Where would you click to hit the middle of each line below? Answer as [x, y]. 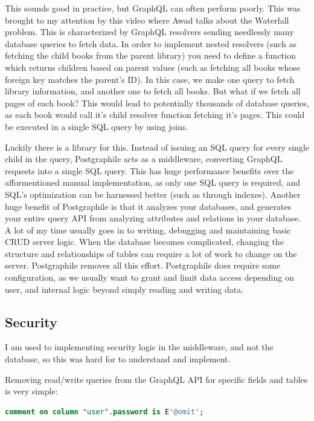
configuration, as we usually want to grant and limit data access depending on [149, 277]
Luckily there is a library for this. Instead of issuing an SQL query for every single [157, 147]
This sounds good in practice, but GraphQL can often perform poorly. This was [153, 8]
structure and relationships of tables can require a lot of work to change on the [151, 253]
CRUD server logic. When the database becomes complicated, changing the [144, 242]
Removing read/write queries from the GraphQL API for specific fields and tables [156, 379]
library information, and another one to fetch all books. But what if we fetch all [153, 91]
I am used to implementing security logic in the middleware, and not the [139, 347]
